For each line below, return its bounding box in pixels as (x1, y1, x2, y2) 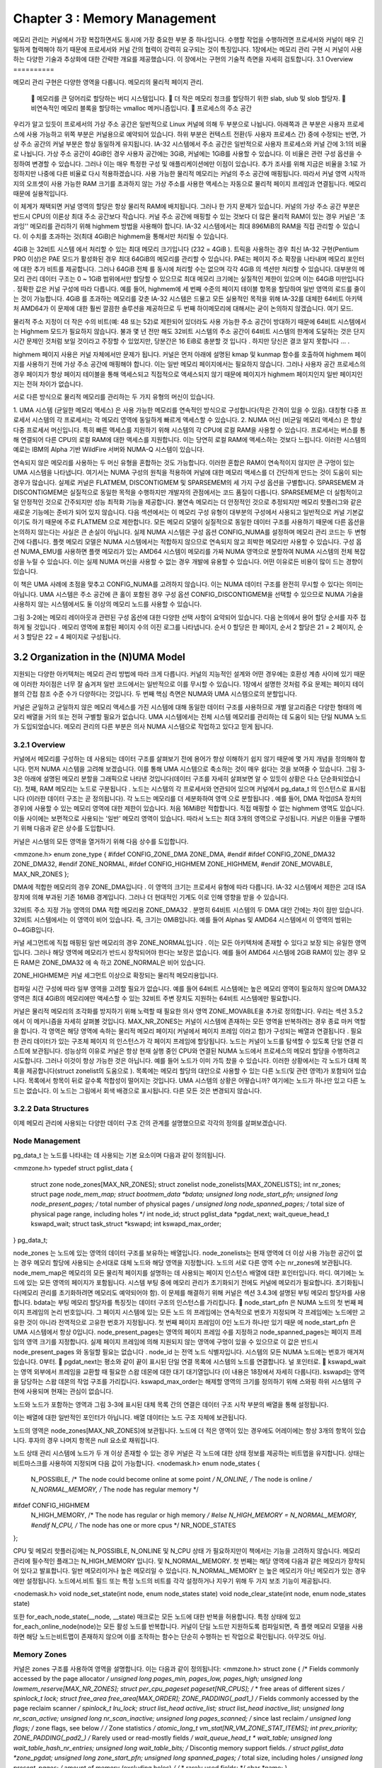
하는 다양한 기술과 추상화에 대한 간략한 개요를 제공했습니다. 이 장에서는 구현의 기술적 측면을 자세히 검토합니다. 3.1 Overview (13, 55, 354, 64)
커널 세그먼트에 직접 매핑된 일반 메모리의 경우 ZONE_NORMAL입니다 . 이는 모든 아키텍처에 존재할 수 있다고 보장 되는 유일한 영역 (13, 938, 367, 947)
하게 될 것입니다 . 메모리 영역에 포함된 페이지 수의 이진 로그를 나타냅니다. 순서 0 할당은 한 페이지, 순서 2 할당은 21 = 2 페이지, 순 (13, 623, 364, 632)
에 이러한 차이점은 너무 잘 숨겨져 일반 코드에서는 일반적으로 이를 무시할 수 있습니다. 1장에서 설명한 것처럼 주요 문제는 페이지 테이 (13, 680, 364, 688)
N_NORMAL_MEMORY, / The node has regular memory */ (30, 1485, 199, 1494)
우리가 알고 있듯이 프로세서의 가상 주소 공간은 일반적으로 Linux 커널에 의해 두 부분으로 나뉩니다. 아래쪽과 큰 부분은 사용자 (13, 120, 346, 129)
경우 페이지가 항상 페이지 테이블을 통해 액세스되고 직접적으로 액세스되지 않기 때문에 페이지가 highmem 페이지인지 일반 (13, 370, 339, 378)
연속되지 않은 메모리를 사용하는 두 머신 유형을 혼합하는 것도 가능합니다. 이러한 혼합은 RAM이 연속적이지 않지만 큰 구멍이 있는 (13, 458, 355, 467)
